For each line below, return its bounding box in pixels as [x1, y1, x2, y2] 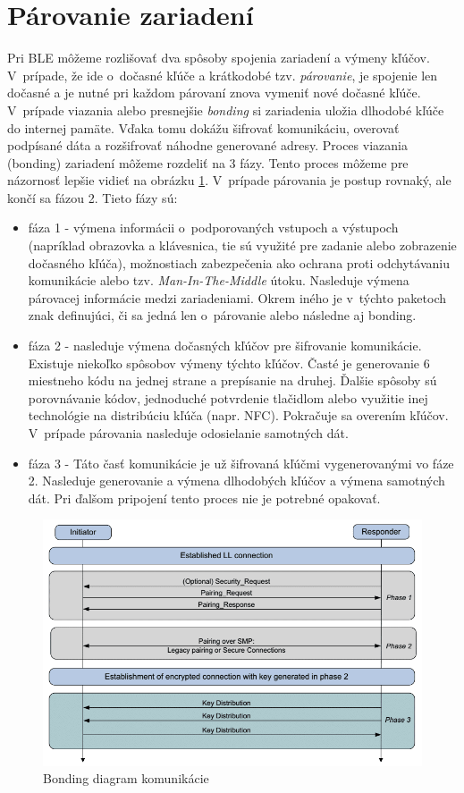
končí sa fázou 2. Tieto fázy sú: [7, 188, 178, 207]
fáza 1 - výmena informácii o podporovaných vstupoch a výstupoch [28, 218, 399, 237]
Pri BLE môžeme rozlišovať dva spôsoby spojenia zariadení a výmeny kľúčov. [7, 48, 430, 67]
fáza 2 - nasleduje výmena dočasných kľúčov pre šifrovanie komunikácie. [28, 336, 422, 355]
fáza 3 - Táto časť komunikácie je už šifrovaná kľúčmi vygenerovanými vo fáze [28, 453, 454, 472]
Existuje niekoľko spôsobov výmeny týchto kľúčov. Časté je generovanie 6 [28, 353, 430, 372]
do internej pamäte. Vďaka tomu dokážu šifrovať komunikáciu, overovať [7, 118, 400, 137]
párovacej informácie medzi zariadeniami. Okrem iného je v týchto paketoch [28, 288, 446, 307]
